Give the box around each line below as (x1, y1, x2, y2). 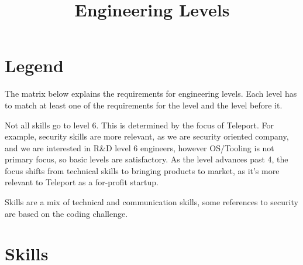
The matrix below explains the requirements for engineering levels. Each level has (5, 87, 297, 100)
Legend (5, 53, 64, 77)
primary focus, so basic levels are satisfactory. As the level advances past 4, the (5, 153, 288, 165)
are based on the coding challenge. (5, 207, 128, 219)
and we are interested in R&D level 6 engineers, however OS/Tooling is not (5, 141, 274, 154)
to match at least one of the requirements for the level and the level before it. (5, 98, 283, 111)
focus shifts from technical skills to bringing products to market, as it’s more (5, 164, 280, 176)
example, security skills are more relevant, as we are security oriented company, (5, 130, 289, 142)
